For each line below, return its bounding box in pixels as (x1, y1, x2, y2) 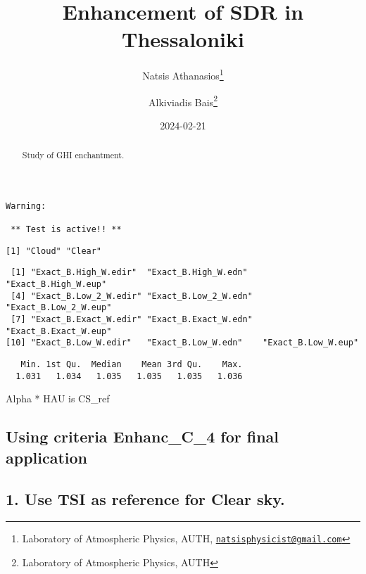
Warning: (6, 200, 46, 211)
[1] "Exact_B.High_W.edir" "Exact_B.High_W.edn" (11, 267, 248, 278)
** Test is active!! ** (11, 224, 122, 235)
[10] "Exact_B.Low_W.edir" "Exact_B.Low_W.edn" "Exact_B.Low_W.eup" (6, 338, 359, 348)
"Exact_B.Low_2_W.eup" (6, 302, 112, 313)
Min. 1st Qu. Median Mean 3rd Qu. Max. (20, 359, 243, 370)
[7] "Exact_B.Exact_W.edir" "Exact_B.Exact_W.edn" (11, 314, 253, 325)
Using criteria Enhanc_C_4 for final (6, 426, 279, 447)
